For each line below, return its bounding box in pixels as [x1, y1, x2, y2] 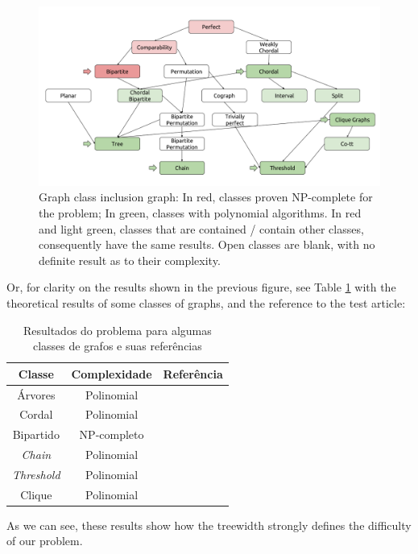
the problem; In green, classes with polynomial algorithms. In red [39, 204, 362, 221]
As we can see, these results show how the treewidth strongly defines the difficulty [6, 516, 412, 533]
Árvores [17, 386, 56, 403]
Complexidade [71, 365, 152, 382]
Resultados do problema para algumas [23, 321, 212, 338]
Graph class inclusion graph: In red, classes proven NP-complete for [39, 188, 373, 205]
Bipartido [12, 426, 60, 443]
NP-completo [79, 426, 144, 443]
